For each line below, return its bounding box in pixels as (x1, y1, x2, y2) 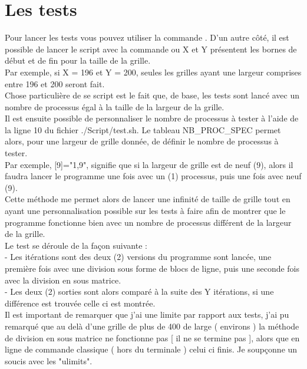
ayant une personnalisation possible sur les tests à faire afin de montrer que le (5, 205, 286, 217)
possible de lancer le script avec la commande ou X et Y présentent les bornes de (5, 42, 297, 55)
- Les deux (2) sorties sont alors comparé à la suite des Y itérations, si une (5, 285, 274, 298)
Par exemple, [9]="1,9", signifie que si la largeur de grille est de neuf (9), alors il (5, 158, 293, 170)
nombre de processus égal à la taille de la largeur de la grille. (5, 100, 225, 113)
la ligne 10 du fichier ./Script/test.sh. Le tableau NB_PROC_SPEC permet (5, 123, 281, 136)
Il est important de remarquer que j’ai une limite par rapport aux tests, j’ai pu (5, 308, 289, 321)
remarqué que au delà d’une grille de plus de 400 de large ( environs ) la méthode (5, 319, 299, 332)
